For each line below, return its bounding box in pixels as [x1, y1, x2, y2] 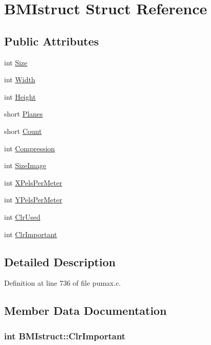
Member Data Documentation [4, 303, 167, 318]
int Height [4, 91, 36, 102]
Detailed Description [4, 254, 116, 269]
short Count [4, 125, 42, 136]
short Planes [4, 108, 43, 119]
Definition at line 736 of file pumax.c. [4, 278, 121, 288]
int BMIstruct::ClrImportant [4, 329, 126, 342]
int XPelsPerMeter [4, 177, 62, 188]
